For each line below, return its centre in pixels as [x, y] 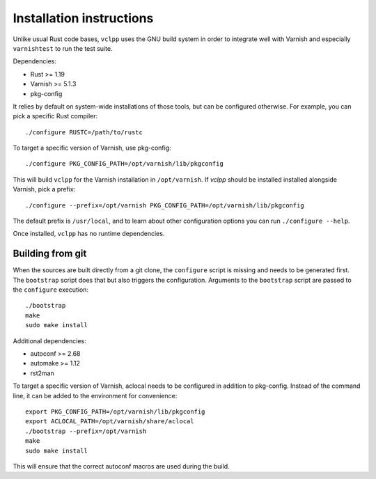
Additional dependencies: [49, 340]
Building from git [50, 254]
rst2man [42, 373]
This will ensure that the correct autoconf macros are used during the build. [121, 466]
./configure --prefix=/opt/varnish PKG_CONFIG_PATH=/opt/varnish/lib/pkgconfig [165, 205]
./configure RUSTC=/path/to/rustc [84, 132]
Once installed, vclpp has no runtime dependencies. [89, 234]
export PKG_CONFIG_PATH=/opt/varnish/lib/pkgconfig [115, 412]
